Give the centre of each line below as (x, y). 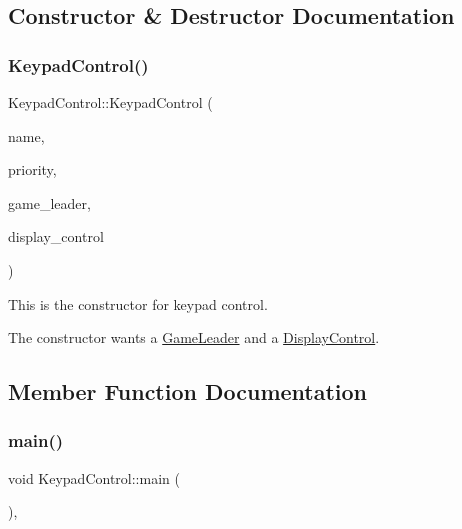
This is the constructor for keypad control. (138, 303)
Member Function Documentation (188, 391)
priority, (32, 169)
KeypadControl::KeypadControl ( (110, 102)
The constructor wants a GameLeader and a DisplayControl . (194, 337)
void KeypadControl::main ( (94, 477)
